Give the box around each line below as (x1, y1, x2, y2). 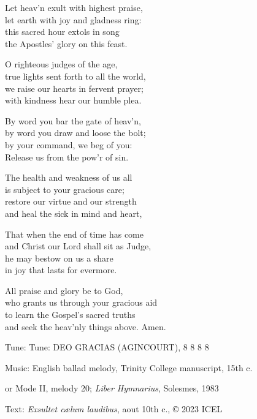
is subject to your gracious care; (5, 183, 125, 195)
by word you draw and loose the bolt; (5, 126, 146, 139)
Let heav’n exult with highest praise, (5, 1, 143, 13)
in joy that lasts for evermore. (5, 263, 117, 276)
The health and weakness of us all (5, 171, 132, 184)
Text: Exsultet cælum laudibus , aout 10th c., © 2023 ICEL (5, 402, 223, 415)
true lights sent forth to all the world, (5, 69, 146, 82)
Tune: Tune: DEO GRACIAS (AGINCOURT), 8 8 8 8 (5, 341, 209, 353)
